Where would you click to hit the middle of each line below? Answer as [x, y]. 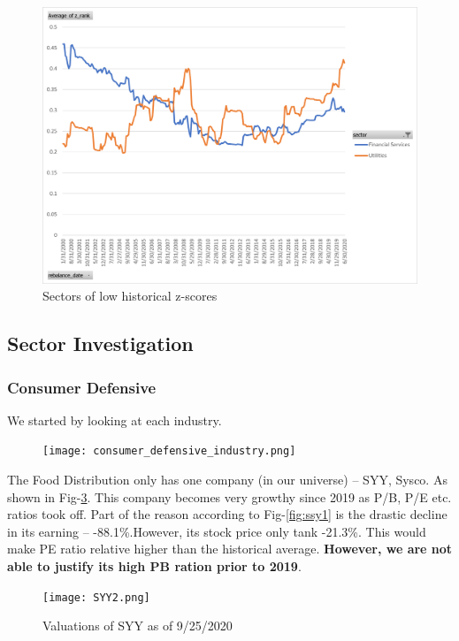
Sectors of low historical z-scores [130, 296]
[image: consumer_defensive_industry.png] [169, 451]
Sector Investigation [100, 343]
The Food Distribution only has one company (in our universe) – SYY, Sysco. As [227, 480]
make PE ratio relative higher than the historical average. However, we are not [230, 549]
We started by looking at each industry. [115, 420]
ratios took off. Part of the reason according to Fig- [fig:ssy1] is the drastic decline [227, 514]
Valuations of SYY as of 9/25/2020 [138, 626]
